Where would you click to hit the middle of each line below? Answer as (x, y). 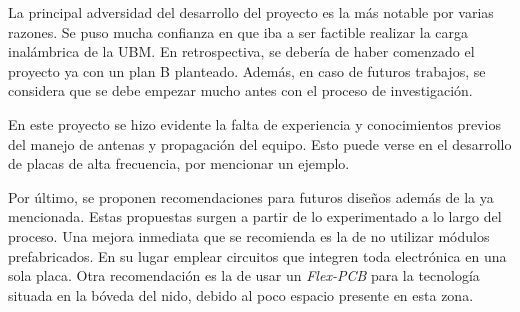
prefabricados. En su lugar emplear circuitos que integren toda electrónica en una (257, 255)
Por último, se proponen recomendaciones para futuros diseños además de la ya (251, 196)
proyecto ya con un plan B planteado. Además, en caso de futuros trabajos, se (247, 70)
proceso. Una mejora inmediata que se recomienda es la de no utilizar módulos (249, 235)
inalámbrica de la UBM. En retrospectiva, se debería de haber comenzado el (241, 51)
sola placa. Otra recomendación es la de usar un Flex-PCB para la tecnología (244, 275)
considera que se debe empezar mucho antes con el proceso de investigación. (240, 90)
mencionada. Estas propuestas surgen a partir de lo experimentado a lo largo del (255, 216)
